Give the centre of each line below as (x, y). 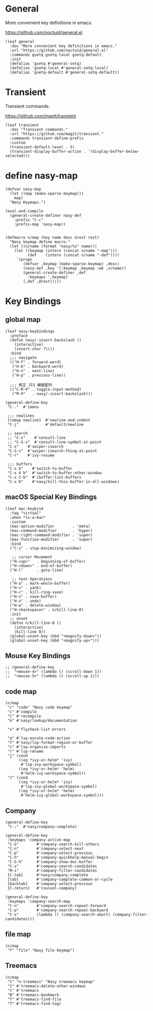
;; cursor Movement (32, 557)
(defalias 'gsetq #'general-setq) (45, 63)
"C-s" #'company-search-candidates (52, 866)
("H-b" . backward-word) (38, 366)
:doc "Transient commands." (39, 129)
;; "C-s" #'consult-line (36, 437)
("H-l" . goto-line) (37, 570)
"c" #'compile (22, 712)
